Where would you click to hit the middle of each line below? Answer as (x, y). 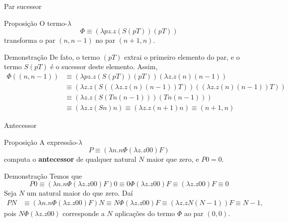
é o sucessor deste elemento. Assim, (104, 66)
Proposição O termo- (36, 23)
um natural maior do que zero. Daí (80, 193)
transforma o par (30, 40)
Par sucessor (23, 6)
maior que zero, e (173, 159)
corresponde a (84, 213)
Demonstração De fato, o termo (52, 56)
